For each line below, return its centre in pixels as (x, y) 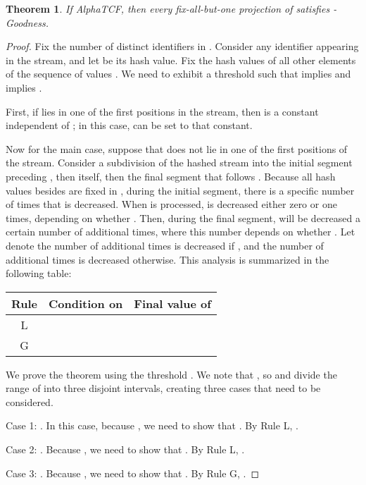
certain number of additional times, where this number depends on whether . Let (181, 232)
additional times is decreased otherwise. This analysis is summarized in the (168, 259)
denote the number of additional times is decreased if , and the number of (165, 245)
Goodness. (27, 22)
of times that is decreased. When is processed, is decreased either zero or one (171, 204)
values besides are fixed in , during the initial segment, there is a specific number (180, 190)
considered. (30, 401)
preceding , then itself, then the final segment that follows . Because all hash (171, 176)
